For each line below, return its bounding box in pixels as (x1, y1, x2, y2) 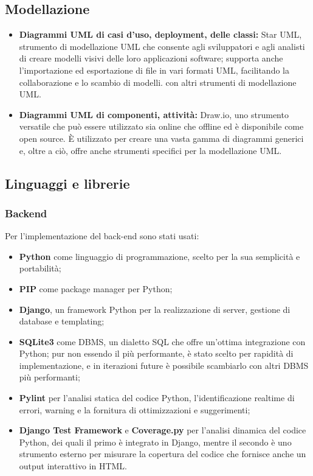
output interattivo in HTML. (19, 460, 128, 472)
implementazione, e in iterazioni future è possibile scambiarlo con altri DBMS (19, 359, 309, 371)
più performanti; (19, 371, 80, 383)
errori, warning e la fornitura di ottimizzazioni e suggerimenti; (19, 403, 250, 416)
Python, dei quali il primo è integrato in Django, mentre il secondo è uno (19, 435, 292, 448)
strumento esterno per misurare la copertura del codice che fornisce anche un (19, 447, 306, 460)
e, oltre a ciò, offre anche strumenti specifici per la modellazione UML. (19, 144, 282, 156)
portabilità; (19, 262, 61, 275)
